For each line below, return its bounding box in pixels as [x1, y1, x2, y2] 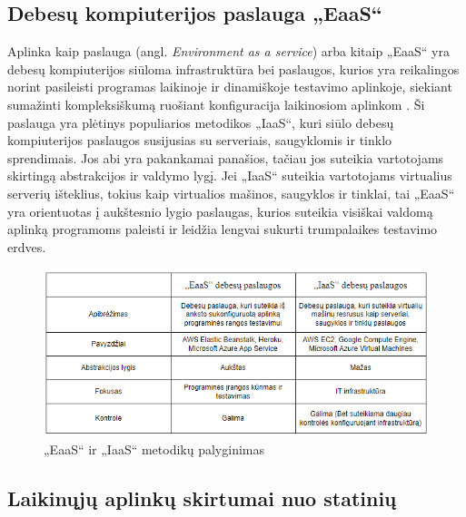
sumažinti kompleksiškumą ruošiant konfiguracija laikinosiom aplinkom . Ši [7, 94, 425, 113]
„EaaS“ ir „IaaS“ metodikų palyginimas [44, 440, 264, 459]
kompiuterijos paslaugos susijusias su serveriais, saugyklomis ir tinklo [7, 131, 392, 150]
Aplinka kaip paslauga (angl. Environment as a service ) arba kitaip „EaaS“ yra [7, 42, 450, 61]
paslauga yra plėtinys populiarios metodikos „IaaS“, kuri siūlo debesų [7, 112, 394, 132]
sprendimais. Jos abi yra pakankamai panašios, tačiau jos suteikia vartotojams [7, 148, 444, 167]
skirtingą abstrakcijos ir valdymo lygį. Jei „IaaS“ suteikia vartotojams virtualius [7, 166, 452, 185]
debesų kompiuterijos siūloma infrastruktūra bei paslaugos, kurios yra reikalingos [7, 59, 460, 78]
